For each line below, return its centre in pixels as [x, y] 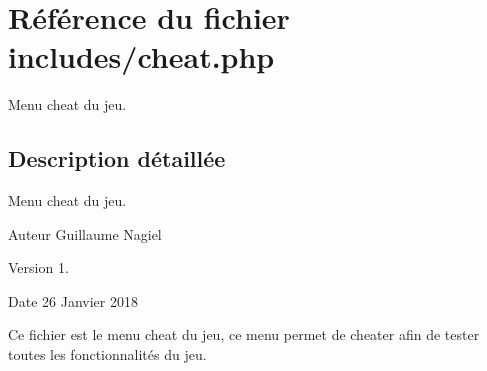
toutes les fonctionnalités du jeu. [107, 354]
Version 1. [38, 267]
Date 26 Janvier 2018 [73, 300]
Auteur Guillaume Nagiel [85, 233]
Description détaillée [117, 158]
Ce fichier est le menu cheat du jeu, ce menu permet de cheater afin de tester [244, 334]
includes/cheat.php [141, 56]
